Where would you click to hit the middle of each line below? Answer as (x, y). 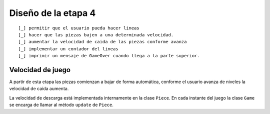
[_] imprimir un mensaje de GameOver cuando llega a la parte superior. (109, 56)
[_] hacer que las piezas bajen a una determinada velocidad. (96, 35)
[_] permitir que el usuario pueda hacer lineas (79, 28)
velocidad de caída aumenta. (39, 89)
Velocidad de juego (40, 70)
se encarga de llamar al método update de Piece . (61, 105)
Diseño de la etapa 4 (52, 13)
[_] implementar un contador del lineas (68, 49)
